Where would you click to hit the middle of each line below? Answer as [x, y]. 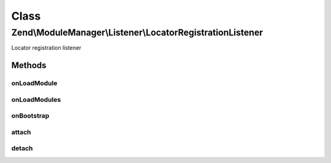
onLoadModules [36, 99]
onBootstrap [30, 116]
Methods [29, 65]
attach [21, 132]
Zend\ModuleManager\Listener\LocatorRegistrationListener [137, 32]
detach [22, 148]
